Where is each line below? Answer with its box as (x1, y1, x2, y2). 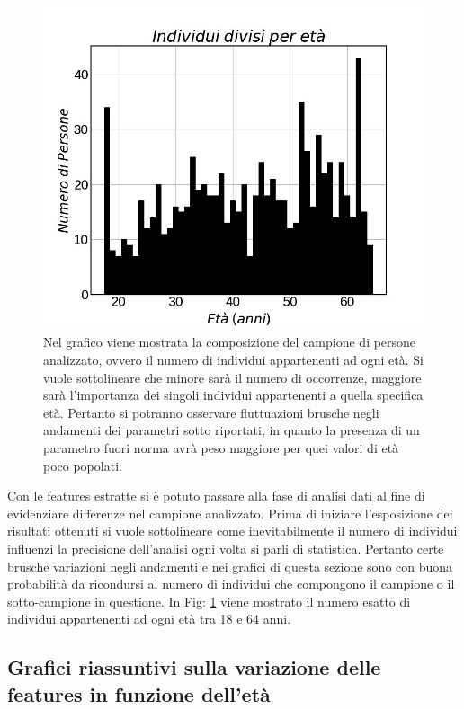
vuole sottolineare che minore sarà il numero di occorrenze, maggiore (43, 368, 422, 386)
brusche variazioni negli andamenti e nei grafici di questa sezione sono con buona (7, 556, 453, 575)
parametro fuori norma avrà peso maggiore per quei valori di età (43, 438, 399, 456)
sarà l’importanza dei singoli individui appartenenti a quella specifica (43, 386, 424, 404)
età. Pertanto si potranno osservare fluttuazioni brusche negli (43, 403, 379, 421)
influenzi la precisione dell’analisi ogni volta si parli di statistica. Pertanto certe (7, 538, 444, 557)
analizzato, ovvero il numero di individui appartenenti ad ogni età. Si (43, 350, 424, 368)
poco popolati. (43, 456, 122, 474)
